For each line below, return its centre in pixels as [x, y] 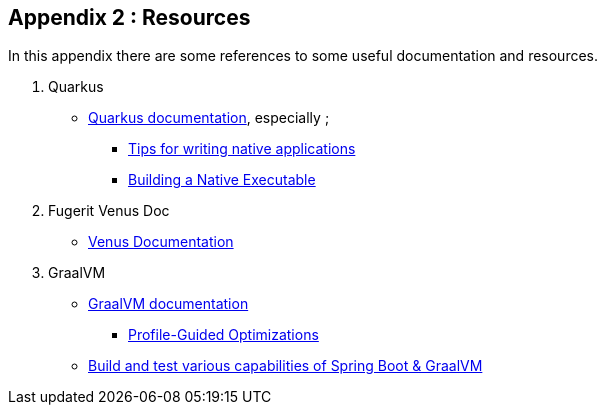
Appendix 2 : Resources [129, 17]
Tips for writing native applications [242, 149]
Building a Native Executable [222, 180]
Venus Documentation [161, 242]
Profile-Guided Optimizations [223, 335]
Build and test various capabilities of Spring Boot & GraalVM [285, 366]
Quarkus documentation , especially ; [209, 118]
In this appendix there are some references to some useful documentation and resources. [303, 56]
